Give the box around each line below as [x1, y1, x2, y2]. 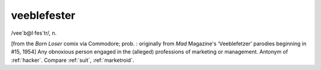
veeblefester [11, 9, 75, 22]
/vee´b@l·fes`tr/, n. [11, 29, 56, 36]
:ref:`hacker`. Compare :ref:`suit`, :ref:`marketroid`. [11, 56, 134, 64]
